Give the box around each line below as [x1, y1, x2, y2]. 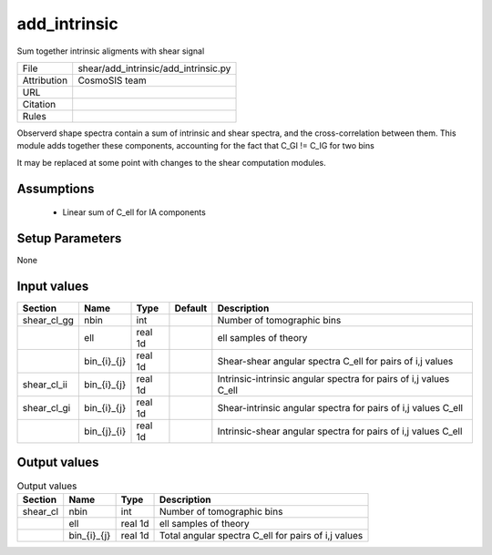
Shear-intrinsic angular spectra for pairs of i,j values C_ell [217, 401, 464, 414]
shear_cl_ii [22, 378, 68, 391]
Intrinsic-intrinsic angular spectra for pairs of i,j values [217, 372, 450, 385]
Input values [16, 278, 89, 293]
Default [174, 302, 208, 314]
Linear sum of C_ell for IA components [62, 207, 207, 218]
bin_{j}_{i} [83, 425, 127, 437]
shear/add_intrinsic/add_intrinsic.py [77, 62, 231, 75]
